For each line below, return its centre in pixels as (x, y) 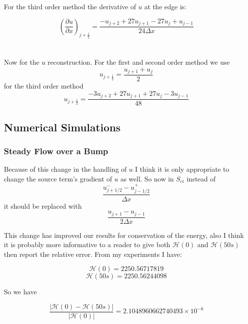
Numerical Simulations (62, 127)
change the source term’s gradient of (58, 178)
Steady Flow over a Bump (56, 151)
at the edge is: (165, 6)
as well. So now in (147, 178)
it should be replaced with (43, 206)
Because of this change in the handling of (65, 169)
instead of (201, 178)
